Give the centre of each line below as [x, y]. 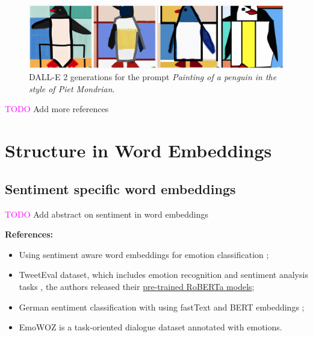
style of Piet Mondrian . [72, 88]
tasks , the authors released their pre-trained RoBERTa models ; [137, 286]
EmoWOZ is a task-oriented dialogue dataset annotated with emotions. [150, 327]
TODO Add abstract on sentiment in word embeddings [107, 214]
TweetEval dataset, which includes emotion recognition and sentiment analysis [163, 275]
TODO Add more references [57, 109]
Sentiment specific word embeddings [120, 188]
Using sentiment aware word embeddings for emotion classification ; [144, 254]
